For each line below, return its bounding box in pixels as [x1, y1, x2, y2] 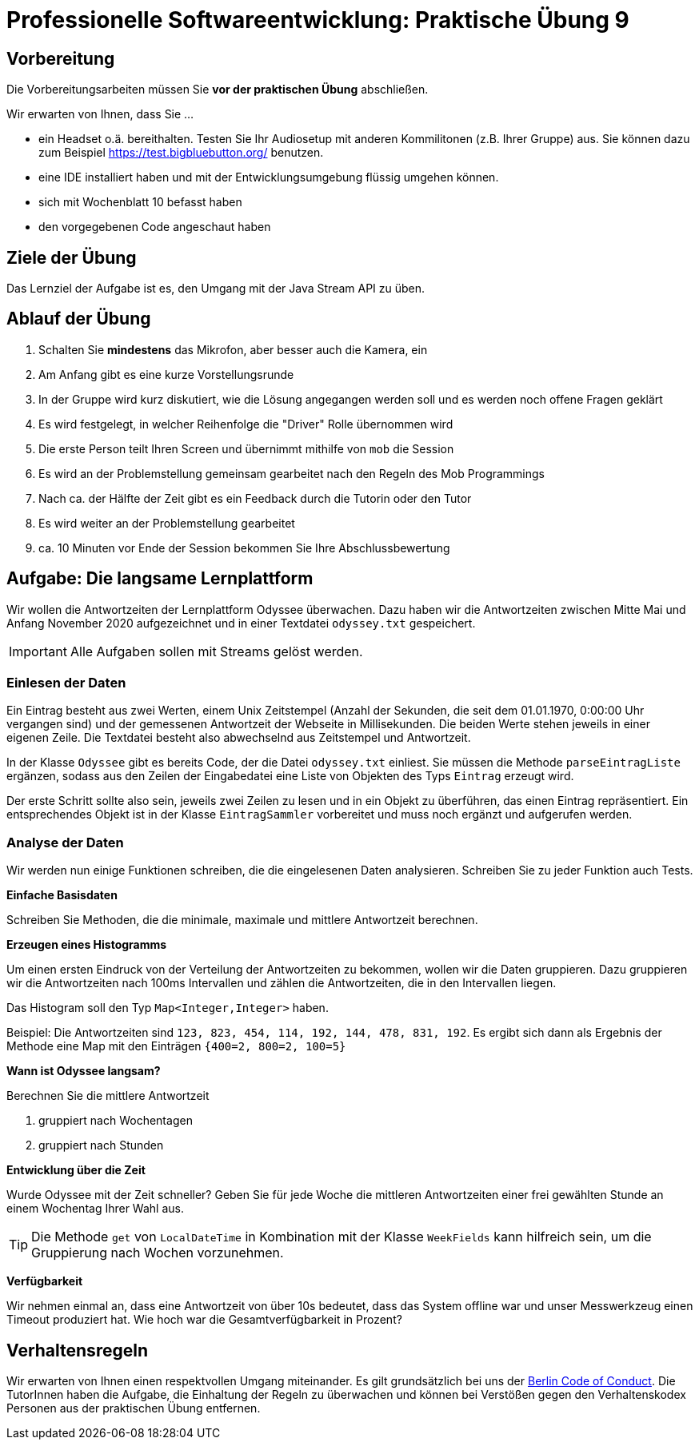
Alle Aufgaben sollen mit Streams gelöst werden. [70, 643, 363, 659]
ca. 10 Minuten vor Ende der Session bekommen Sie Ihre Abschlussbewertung [38, 540, 450, 555]
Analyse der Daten [6, 834, 124, 850]
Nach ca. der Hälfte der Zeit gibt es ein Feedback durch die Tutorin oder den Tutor [38, 491, 472, 505]
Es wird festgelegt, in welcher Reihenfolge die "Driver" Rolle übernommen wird [38, 416, 453, 431]
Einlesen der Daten [6, 675, 126, 691]
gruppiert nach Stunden [38, 1138, 164, 1153]
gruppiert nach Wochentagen [38, 1113, 193, 1128]
